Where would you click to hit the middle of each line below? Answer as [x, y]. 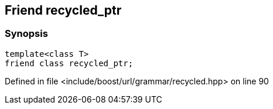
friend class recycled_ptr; [69, 63]
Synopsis [26, 34]
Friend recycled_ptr [63, 10]
